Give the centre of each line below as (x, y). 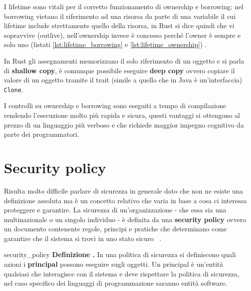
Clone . (14, 89)
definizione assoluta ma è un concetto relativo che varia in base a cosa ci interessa (125, 200)
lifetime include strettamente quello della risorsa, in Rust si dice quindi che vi (119, 25)
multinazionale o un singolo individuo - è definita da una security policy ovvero (125, 219)
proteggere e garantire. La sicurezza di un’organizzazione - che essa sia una (115, 210)
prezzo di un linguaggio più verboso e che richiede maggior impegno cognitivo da (124, 124)
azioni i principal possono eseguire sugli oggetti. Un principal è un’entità (114, 264)
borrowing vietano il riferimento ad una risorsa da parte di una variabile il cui (120, 16)
